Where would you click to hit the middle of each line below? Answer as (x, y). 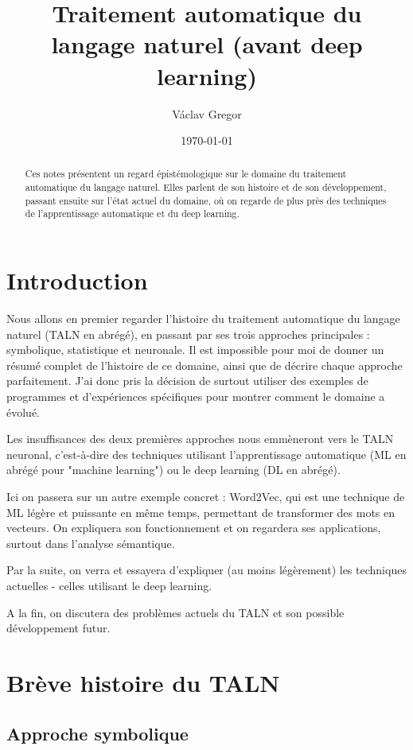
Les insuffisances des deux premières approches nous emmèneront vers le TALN (200, 439)
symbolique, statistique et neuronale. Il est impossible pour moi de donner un (195, 350)
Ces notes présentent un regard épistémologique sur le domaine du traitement (186, 174)
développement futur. (58, 628)
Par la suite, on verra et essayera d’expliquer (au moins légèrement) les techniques (206, 570)
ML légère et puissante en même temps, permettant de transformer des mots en (201, 512)
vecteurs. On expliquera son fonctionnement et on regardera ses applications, (194, 528)
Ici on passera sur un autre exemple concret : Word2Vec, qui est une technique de (206, 496)
